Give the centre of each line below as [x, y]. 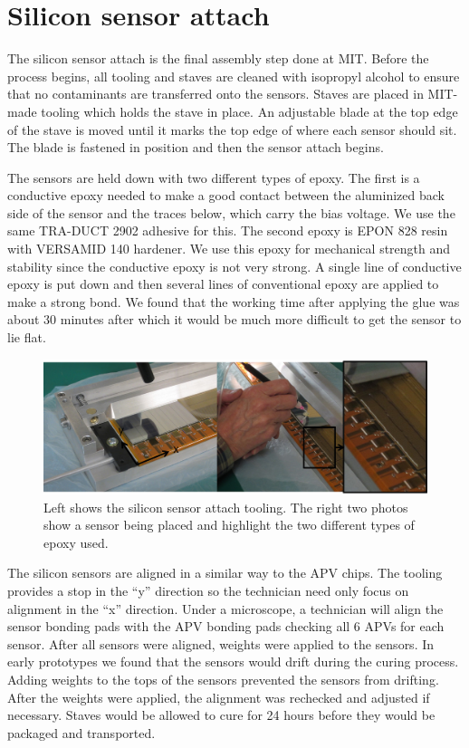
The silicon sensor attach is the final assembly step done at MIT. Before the [218, 58]
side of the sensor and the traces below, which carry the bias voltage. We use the [231, 212]
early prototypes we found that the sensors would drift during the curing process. [233, 662]
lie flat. [27, 337]
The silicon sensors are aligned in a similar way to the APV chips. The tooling [225, 573]
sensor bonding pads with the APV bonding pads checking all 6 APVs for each [226, 626]
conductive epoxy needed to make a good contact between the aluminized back [226, 195]
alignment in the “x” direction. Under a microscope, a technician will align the [225, 608]
